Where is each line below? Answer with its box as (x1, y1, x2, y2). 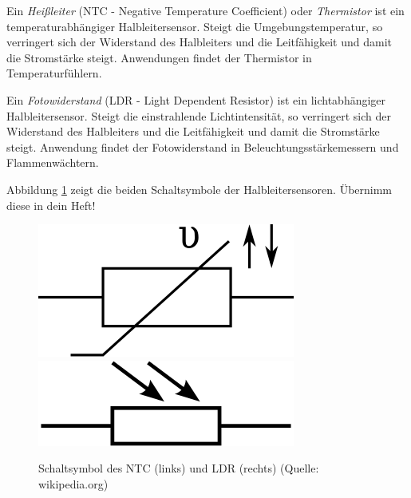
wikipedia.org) (38, 475, 109, 492)
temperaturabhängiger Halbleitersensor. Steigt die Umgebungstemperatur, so (6, 18, 383, 34)
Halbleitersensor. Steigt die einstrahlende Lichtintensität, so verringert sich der (6, 107, 391, 124)
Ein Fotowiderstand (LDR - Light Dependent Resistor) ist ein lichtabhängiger (6, 91, 386, 108)
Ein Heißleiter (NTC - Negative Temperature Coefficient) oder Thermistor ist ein (6, 2, 405, 18)
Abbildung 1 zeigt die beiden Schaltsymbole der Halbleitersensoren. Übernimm (6, 180, 393, 197)
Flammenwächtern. (6, 154, 99, 171)
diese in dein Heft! (6, 196, 96, 213)
